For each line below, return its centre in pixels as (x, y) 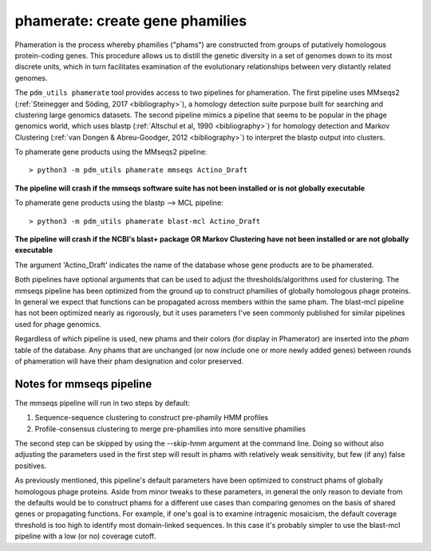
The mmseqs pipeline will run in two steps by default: (103, 403)
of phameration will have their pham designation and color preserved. (129, 361)
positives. (31, 466)
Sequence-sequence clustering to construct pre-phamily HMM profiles (152, 418)
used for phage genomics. (58, 324)
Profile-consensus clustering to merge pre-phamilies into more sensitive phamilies (170, 429)
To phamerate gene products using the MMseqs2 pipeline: (111, 152)
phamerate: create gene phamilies (131, 21)
